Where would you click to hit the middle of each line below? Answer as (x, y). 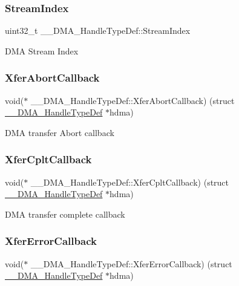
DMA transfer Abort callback (60, 132)
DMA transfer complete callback (65, 214)
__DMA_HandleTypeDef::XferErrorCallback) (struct (131, 263)
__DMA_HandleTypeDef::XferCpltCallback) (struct (130, 182)
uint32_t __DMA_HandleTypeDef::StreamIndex (98, 31)
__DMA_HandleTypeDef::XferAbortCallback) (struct (133, 100)
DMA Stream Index (42, 50)
